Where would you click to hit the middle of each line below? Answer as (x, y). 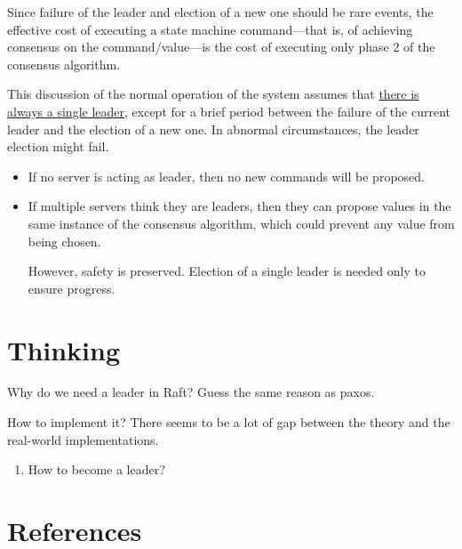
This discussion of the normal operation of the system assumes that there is (213, 94)
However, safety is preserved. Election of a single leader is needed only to (227, 271)
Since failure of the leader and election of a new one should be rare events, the (220, 12)
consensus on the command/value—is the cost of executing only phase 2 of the (221, 47)
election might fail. (58, 146)
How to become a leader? (96, 469)
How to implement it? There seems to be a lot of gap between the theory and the (229, 422)
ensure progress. (72, 288)
